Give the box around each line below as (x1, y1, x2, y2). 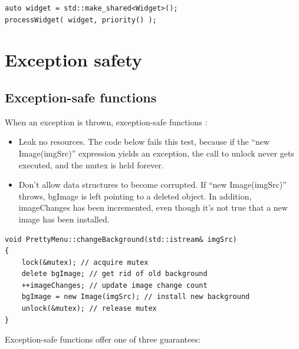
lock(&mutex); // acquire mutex (21, 258, 149, 267)
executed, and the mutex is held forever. (18, 158, 164, 171)
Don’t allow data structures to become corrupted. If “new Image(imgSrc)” (18, 178, 287, 191)
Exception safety (5, 48, 142, 72)
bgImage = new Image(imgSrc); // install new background (21, 293, 250, 301)
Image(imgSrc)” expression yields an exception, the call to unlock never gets (18, 147, 294, 159)
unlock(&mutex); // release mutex (21, 304, 157, 313)
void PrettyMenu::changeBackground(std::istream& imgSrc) (5, 235, 237, 244)
